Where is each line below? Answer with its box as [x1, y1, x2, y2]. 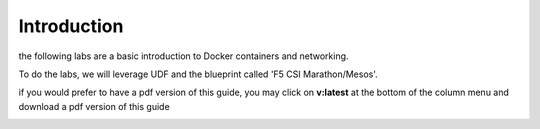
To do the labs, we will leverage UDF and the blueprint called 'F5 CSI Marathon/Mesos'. [18, 68, 379, 80]
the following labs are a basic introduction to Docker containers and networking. [18, 50, 349, 62]
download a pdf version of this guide [18, 100, 170, 112]
